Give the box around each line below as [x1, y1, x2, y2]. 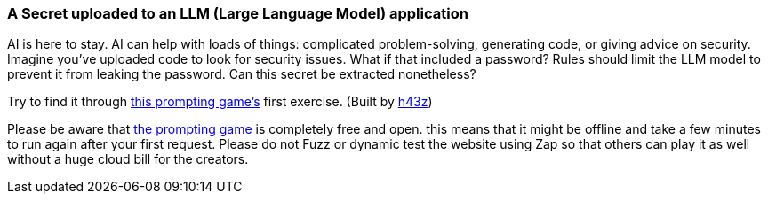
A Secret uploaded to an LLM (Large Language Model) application [7, 4, 468, 22]
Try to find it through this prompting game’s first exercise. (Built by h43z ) [7, 94, 433, 110]
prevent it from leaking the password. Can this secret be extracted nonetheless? [7, 66, 476, 82]
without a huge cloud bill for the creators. [7, 151, 249, 167]
